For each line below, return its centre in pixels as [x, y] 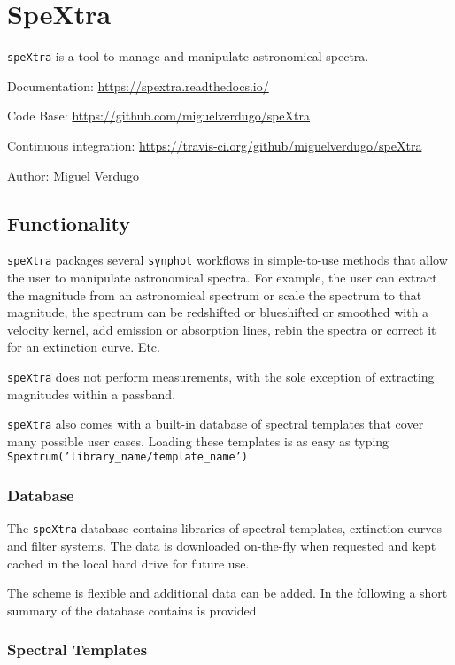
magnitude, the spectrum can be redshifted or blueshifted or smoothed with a [218, 312]
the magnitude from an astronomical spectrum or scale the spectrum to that [215, 294]
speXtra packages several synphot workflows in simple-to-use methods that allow [227, 260]
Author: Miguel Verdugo [73, 175]
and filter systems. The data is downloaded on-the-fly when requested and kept [222, 546]
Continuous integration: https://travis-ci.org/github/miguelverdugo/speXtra [215, 145]
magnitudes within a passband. [92, 394]
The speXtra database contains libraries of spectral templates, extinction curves [224, 528]
